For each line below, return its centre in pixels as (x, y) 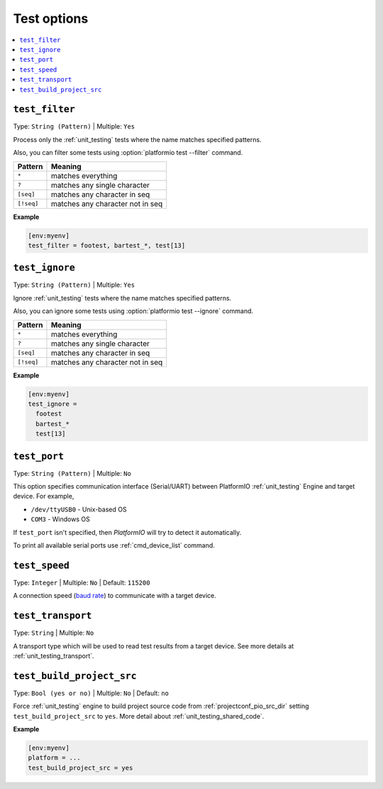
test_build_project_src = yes (81, 768)
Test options (51, 18)
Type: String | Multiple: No (54, 633)
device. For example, (44, 496)
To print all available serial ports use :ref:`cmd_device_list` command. (114, 545)
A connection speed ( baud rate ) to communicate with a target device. (115, 596)
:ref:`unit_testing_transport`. (54, 656)
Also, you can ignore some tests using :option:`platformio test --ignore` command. (133, 311)
